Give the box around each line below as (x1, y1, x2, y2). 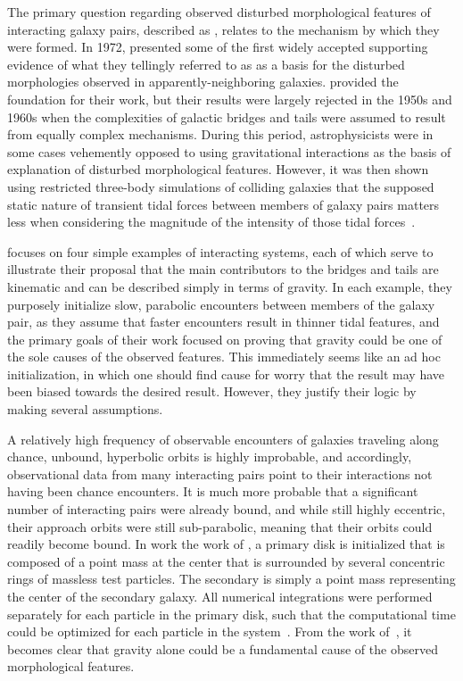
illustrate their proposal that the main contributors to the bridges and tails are (7, 260, 439, 278)
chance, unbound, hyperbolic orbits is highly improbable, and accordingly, (7, 447, 412, 466)
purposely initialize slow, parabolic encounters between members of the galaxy (7, 295, 435, 313)
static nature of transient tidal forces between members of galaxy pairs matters (7, 195, 440, 213)
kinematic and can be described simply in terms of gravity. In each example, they (7, 277, 452, 295)
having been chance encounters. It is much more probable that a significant (7, 482, 418, 501)
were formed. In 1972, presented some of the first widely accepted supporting (7, 37, 428, 56)
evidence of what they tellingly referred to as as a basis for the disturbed (7, 54, 405, 73)
